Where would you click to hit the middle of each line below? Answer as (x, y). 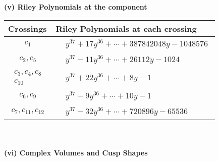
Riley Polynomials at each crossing (126, 28)
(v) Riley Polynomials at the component (76, 7)
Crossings (28, 28)
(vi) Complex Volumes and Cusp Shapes (76, 153)
